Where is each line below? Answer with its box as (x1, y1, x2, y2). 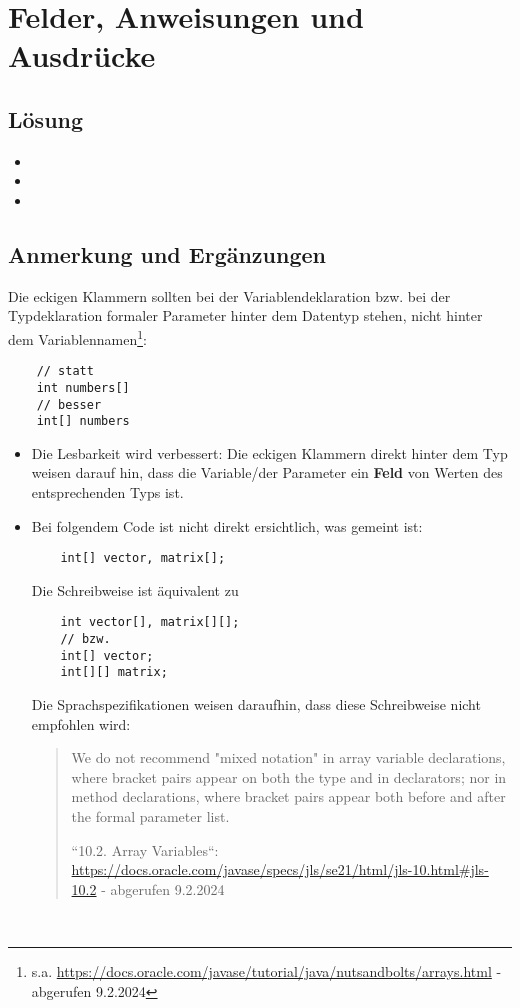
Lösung (8, 103, 84, 134)
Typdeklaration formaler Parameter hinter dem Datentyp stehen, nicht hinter (8, 305, 483, 326)
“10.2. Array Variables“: (71, 839, 219, 860)
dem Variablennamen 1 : (8, 325, 147, 349)
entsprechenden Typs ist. (31, 482, 184, 502)
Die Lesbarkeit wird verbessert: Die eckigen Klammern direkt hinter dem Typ (31, 442, 508, 463)
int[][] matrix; (60, 665, 168, 680)
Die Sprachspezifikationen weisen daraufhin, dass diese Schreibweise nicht (31, 694, 481, 715)
